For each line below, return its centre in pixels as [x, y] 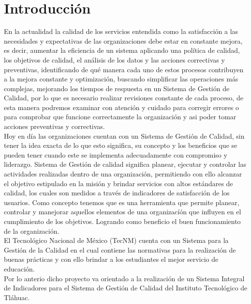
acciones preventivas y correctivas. [54, 126]
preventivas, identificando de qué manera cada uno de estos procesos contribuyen [124, 69]
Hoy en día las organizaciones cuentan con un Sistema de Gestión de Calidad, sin [124, 136]
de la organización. [32, 231]
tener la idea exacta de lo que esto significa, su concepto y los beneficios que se [121, 145]
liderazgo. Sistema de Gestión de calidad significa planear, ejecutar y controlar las [125, 164]
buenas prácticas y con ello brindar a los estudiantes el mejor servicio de [111, 259]
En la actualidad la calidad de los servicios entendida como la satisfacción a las [121, 31]
